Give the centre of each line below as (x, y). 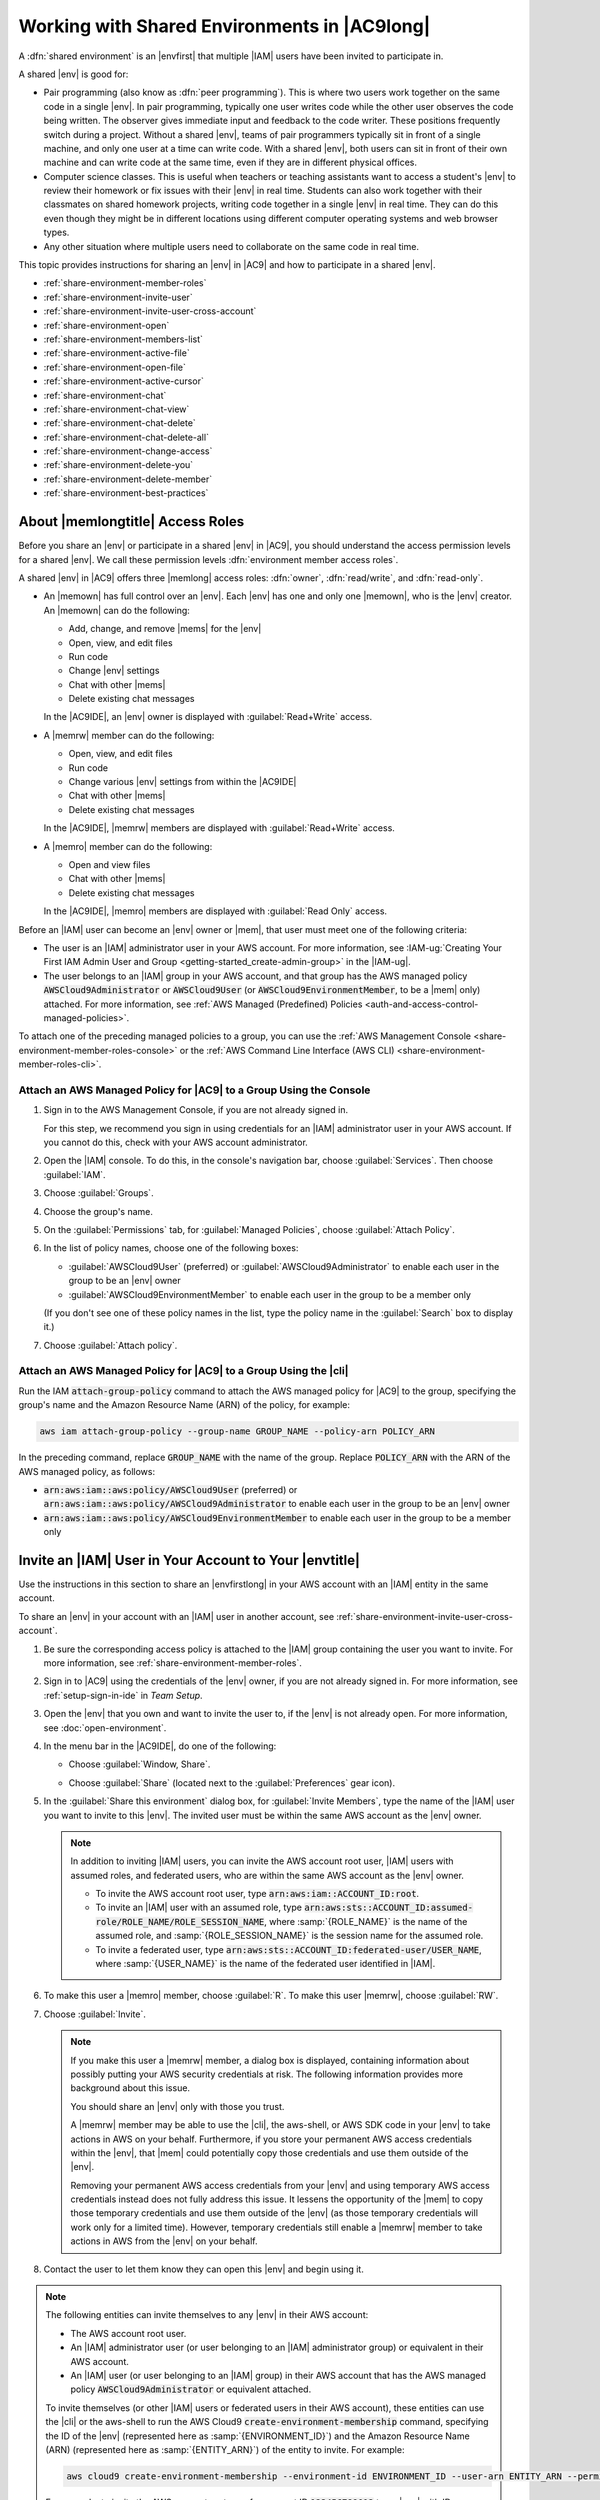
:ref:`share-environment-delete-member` (128, 479)
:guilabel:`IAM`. (74, 1174)
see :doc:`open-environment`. (105, 1727)
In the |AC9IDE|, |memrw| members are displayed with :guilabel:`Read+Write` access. (219, 828)
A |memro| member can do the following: (128, 846)
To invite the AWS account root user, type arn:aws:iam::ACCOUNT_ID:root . (257, 1894)
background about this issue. (130, 2088)
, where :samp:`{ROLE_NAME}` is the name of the (365, 1921)
